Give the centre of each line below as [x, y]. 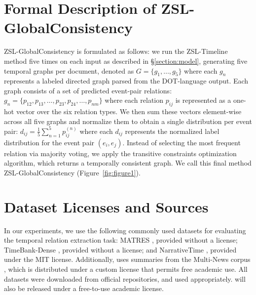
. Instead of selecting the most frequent [182, 142]
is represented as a [203, 100]
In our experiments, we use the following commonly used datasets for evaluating [125, 230]
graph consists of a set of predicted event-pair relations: [88, 90]
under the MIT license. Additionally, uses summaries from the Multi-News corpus [127, 259]
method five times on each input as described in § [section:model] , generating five [126, 61]
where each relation [134, 100]
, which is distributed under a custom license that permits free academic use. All [126, 269]
